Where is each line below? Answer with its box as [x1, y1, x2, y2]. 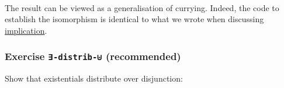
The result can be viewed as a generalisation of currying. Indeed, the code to [5, 1, 279, 13]
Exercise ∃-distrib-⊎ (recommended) [5, 49, 181, 64]
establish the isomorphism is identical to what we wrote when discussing [5, 13, 264, 25]
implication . [5, 24, 47, 36]
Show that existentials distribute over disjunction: [5, 72, 183, 85]
